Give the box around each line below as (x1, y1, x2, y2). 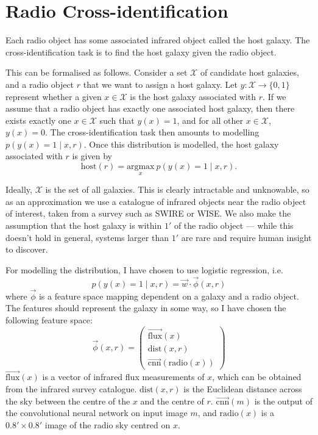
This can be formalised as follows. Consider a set (5, 66, 188, 79)
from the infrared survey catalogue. (5, 383, 137, 395)
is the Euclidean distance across (183, 383, 302, 395)
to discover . (5, 243, 48, 256)
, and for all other (177, 113, 244, 126)
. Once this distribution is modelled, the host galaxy (83, 137, 279, 150)
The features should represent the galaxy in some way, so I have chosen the (5, 301, 286, 314)
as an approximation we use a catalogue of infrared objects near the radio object (5, 195, 306, 207)
